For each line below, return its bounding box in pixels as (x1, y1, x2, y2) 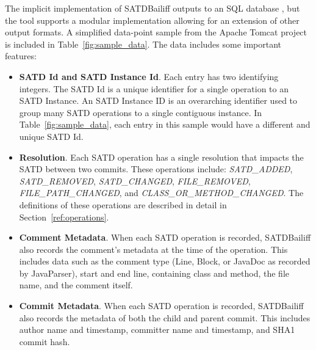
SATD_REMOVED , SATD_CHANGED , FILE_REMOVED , (19, 174, 251, 187)
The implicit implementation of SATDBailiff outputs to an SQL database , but (5, 2, 300, 14)
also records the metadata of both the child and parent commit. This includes (19, 311, 311, 324)
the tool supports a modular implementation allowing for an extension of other (5, 13, 300, 26)
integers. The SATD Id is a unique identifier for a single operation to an (19, 82, 289, 95)
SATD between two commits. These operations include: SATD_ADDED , (19, 162, 293, 175)
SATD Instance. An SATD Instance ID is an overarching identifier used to (19, 94, 298, 107)
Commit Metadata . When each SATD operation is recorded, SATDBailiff (19, 299, 304, 312)
